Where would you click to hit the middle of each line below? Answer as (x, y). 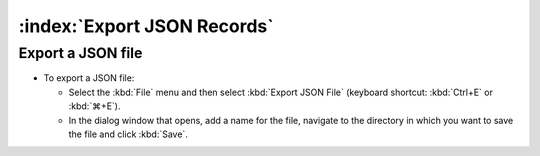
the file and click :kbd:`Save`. (128, 134)
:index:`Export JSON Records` (146, 26)
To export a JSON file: (89, 78)
